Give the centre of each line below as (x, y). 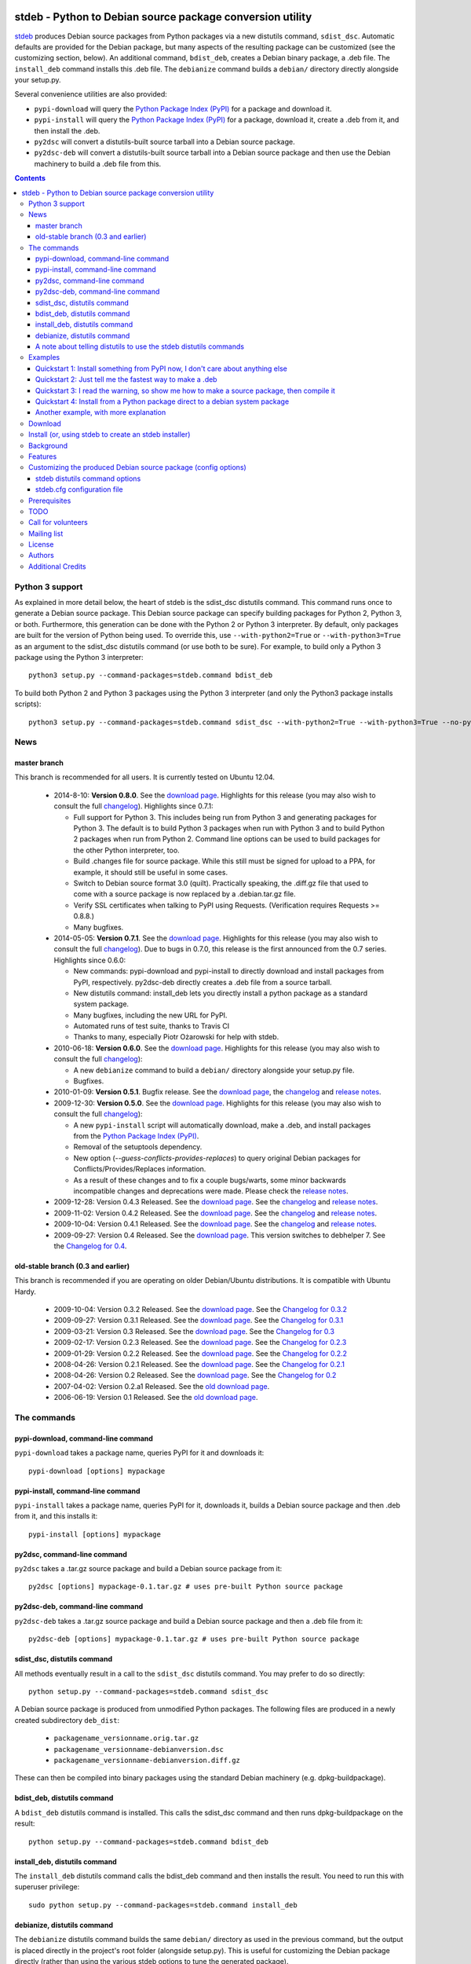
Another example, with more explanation (101, 412)
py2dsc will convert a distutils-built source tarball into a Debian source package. (164, 142)
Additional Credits (57, 566)
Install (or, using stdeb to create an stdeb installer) (110, 434)
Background (48, 445)
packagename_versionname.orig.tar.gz (126, 1739)
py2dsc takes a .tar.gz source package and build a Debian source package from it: (148, 1569)
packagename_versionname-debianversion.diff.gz (147, 1760)
